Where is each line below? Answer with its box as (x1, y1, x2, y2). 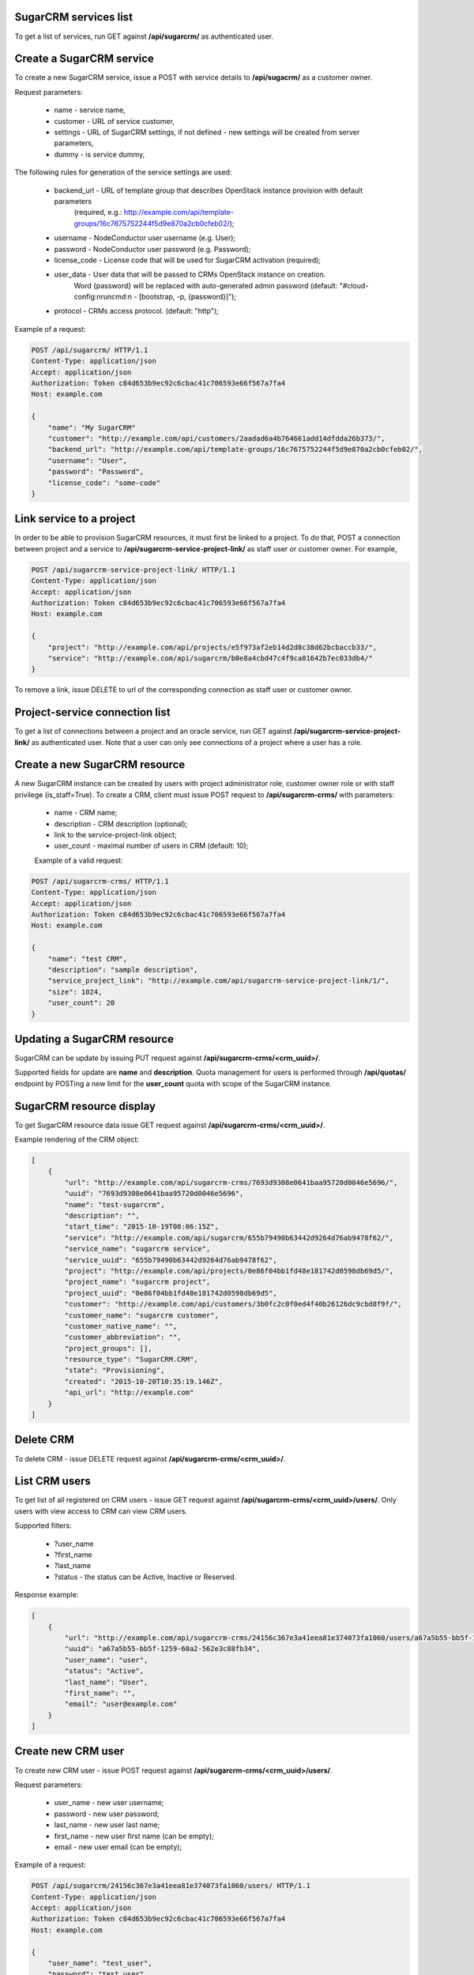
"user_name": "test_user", (47, 1959, 153, 1968)
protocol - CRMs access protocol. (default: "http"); (54, 307, 219, 316)
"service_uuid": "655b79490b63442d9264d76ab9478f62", (64, 1255, 277, 1264)
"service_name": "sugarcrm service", (64, 1244, 211, 1254)
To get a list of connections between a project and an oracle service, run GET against (14, 727, 292, 736)
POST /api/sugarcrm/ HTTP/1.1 (31, 345, 149, 355)
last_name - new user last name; (54, 1820, 160, 1830)
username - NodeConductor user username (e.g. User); (54, 233, 236, 243)
